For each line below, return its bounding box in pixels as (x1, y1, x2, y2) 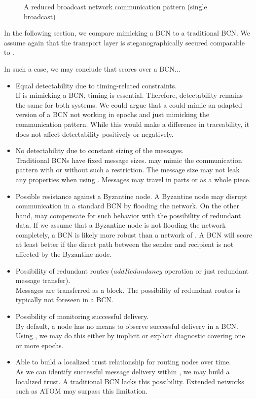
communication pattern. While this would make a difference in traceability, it (15, 119, 250, 129)
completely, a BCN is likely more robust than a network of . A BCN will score (15, 229, 252, 239)
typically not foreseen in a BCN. (15, 294, 113, 305)
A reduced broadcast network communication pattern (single (24, 1, 207, 11)
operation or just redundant (164, 265, 249, 276)
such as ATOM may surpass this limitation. (15, 386, 148, 396)
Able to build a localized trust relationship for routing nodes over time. (15, 357, 231, 367)
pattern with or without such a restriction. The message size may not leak (15, 164, 240, 175)
